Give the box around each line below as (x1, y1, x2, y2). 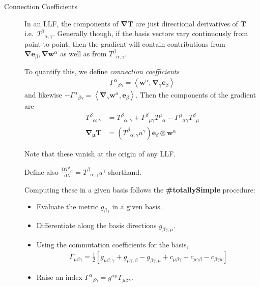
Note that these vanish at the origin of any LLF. (24, 148, 176, 158)
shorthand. (108, 166, 141, 177)
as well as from (60, 48, 107, 59)
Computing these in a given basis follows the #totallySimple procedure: (24, 184, 255, 195)
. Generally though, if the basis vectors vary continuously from (52, 28, 248, 39)
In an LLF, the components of (24, 18, 119, 28)
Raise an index (36, 272, 82, 282)
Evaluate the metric (36, 201, 98, 212)
